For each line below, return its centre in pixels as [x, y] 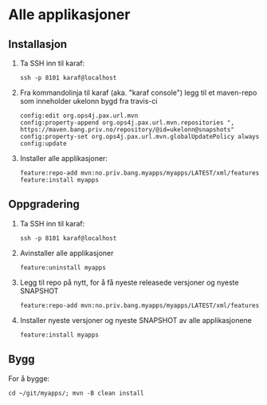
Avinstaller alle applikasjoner [67, 253]
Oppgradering [44, 204]
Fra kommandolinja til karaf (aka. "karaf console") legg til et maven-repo [138, 92]
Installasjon [38, 44]
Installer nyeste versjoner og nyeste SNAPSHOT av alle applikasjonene [136, 320]
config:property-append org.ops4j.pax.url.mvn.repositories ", [127, 123]
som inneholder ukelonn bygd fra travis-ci [88, 101]
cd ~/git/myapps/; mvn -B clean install [77, 393]
